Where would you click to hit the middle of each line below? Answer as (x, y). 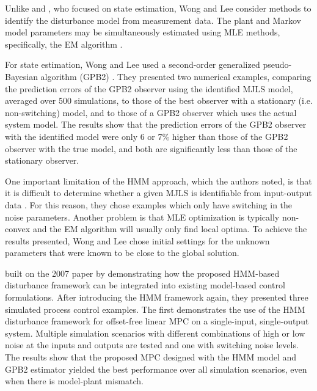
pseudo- (277, 64)
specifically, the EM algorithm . (64, 44)
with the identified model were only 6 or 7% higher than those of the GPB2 (147, 136)
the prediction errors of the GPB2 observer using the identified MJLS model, (149, 88)
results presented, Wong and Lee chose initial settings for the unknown (137, 240)
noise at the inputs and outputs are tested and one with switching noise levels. (152, 345)
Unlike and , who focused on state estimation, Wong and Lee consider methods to (158, 8)
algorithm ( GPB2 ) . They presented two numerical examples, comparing (176, 76)
